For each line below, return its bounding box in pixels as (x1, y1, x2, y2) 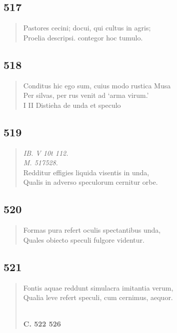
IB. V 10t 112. (23, 147, 68, 158)
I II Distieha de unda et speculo (23, 99, 121, 110)
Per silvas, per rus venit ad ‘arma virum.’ (23, 90, 149, 100)
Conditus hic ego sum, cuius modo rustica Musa (23, 80, 171, 90)
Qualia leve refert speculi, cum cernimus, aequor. (23, 292, 173, 303)
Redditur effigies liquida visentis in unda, (23, 167, 149, 177)
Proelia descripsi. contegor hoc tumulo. (23, 32, 143, 42)
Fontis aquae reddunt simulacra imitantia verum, (23, 282, 173, 293)
